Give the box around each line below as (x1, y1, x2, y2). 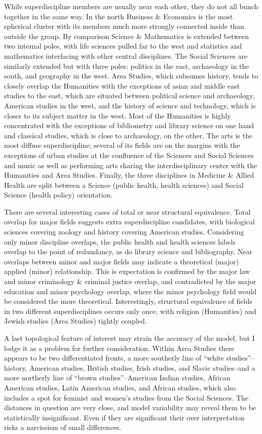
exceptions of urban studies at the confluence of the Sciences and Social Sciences (4, 149, 254, 160)
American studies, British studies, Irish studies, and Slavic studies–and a (29, 362, 255, 373)
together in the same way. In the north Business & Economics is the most (4, 11, 233, 21)
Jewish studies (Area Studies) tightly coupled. (4, 315, 147, 326)
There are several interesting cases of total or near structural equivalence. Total (4, 206, 251, 217)
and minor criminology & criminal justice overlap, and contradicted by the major (4, 276, 256, 287)
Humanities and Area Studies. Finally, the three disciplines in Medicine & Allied (4, 170, 254, 180)
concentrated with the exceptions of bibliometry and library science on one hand (4, 120, 254, 131)
